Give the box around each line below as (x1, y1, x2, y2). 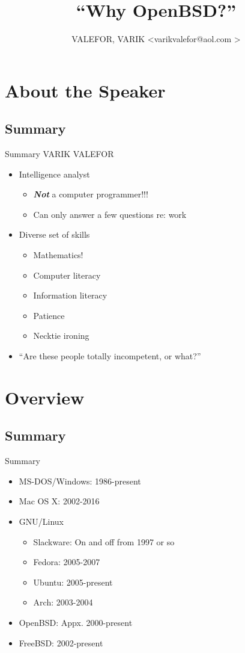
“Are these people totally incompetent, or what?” (19, 350, 201, 362)
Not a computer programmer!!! (33, 188, 148, 200)
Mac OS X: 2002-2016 (19, 495, 100, 507)
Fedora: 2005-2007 (33, 556, 100, 568)
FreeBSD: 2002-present (19, 636, 103, 649)
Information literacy (33, 289, 107, 302)
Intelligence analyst (19, 167, 90, 180)
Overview (5, 385, 85, 409)
